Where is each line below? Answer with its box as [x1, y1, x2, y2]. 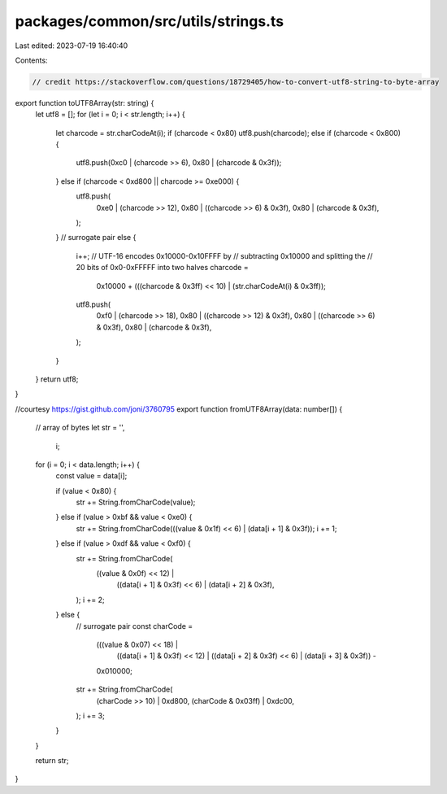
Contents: [15, 55, 48, 65]
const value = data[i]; [55, 471, 128, 481]
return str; [35, 756, 69, 766]
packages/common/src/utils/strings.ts [15, 12, 284, 30]
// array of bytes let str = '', [35, 423, 125, 433]
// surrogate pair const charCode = [76, 621, 193, 630]
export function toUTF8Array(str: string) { [15, 98, 154, 107]
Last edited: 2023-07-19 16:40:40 [15, 41, 128, 50]
